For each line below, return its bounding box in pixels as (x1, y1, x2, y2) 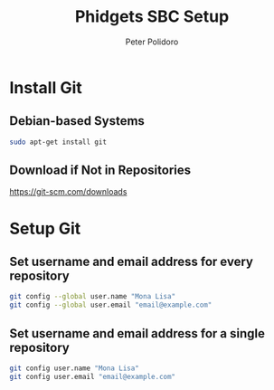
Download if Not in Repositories (9, 163, 192, 178)
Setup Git (9, 218, 81, 239)
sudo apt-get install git (9, 138, 107, 147)
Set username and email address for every (9, 254, 253, 270)
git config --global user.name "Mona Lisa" (9, 292, 176, 301)
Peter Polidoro (125, 36, 179, 47)
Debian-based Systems (9, 113, 145, 128)
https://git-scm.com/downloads (9, 186, 128, 197)
